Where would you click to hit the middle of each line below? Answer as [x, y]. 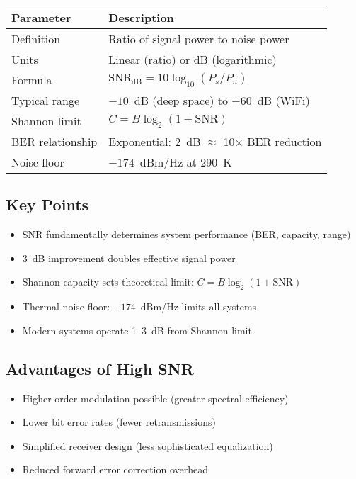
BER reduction [285, 141]
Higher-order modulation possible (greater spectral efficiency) [155, 398]
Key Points [47, 204]
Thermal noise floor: [66, 306]
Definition [36, 39]
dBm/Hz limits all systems [199, 306]
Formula [32, 80]
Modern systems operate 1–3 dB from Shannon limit [137, 330]
